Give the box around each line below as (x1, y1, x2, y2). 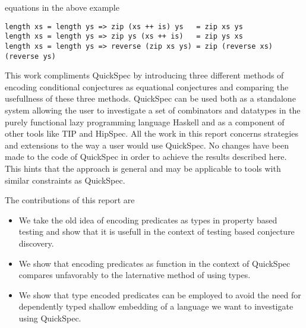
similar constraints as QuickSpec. (5, 174, 125, 186)
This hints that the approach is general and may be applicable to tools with (5, 162, 281, 174)
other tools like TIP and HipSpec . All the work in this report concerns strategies (5, 127, 298, 140)
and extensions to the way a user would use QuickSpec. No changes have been (5, 138, 289, 151)
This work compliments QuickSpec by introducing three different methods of (5, 69, 284, 81)
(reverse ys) (5, 52, 56, 61)
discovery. (18, 236, 54, 249)
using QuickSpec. (18, 311, 81, 324)
